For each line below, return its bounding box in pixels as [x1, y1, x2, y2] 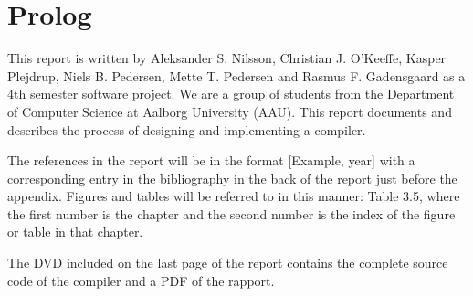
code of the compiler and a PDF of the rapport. [7, 270, 275, 290]
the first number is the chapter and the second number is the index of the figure [7, 204, 456, 223]
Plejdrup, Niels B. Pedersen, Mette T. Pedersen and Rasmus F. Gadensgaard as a [7, 66, 466, 85]
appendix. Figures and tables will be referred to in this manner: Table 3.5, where [7, 186, 460, 206]
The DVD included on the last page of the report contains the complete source [7, 253, 448, 272]
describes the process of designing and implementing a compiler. [7, 120, 366, 139]
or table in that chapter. [7, 222, 143, 241]
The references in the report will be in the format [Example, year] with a [7, 151, 415, 170]
